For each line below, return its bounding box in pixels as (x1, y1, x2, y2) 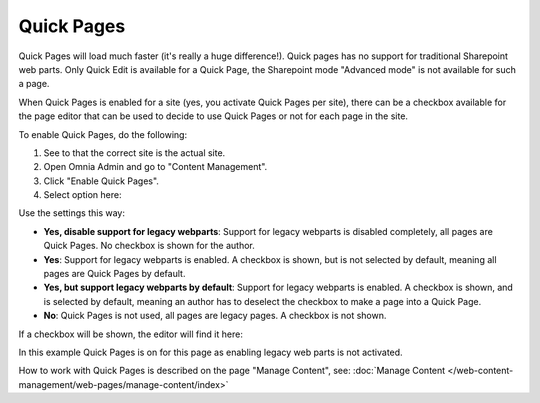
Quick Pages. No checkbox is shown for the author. (43, 240, 255, 252)
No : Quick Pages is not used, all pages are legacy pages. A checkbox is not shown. (43, 310, 387, 322)
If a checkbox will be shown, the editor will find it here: (18, 328, 244, 340)
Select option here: (43, 189, 122, 201)
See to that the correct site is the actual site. (43, 146, 226, 159)
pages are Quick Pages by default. (43, 268, 186, 280)
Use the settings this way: (18, 207, 125, 219)
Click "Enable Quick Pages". (43, 175, 160, 187)
